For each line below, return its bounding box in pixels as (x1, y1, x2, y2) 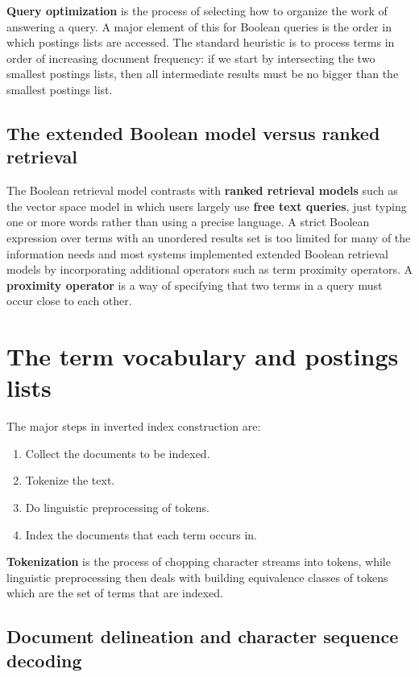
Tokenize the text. (25, 472, 115, 489)
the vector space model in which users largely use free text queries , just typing (6, 197, 407, 214)
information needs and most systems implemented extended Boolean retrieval (6, 245, 388, 262)
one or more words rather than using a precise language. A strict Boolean (6, 213, 370, 230)
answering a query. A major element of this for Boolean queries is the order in (6, 18, 392, 35)
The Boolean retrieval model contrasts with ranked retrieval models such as (6, 182, 398, 199)
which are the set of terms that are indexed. (6, 584, 223, 601)
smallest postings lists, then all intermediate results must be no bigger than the (6, 65, 399, 82)
